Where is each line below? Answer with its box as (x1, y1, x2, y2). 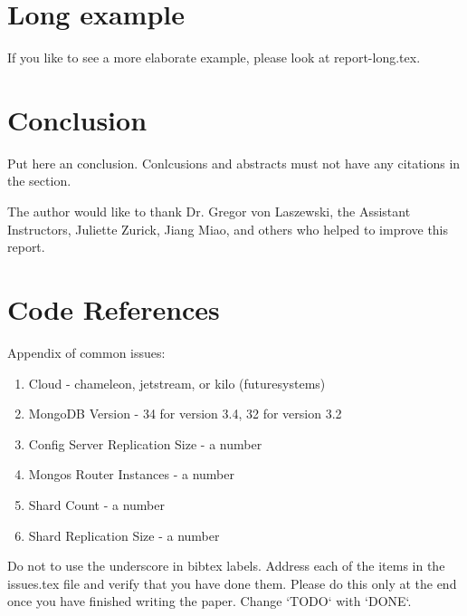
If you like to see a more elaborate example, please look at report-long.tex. (7, 48, 421, 67)
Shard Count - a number (28, 495, 166, 514)
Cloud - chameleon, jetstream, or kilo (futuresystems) (28, 373, 326, 392)
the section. (7, 171, 71, 190)
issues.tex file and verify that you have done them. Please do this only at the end (7, 573, 457, 592)
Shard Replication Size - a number (28, 525, 220, 544)
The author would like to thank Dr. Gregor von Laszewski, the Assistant (7, 202, 411, 221)
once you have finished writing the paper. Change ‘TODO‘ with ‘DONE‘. (7, 592, 412, 611)
